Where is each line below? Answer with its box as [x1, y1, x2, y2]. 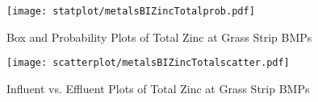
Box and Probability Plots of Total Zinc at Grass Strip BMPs [6, 28, 312, 45]
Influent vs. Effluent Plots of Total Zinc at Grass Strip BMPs [6, 80, 310, 96]
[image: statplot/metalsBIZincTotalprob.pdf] [6, 6, 255, 17]
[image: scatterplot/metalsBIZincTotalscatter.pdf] [6, 57, 290, 69]
